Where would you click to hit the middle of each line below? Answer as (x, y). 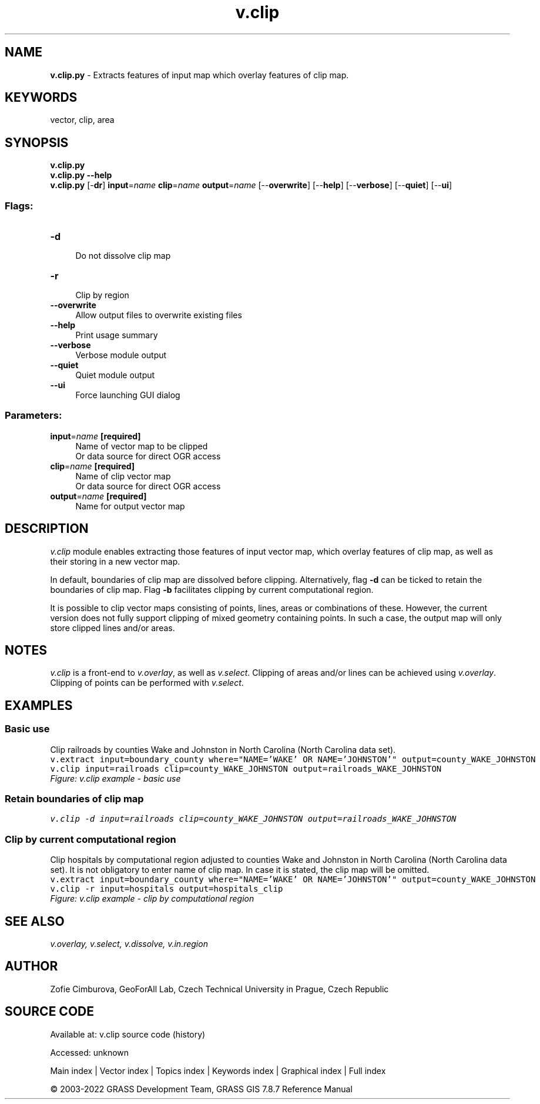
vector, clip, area (82, 120)
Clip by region (102, 295)
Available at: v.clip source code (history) (128, 1034)
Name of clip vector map (123, 476)
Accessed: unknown (90, 1052)
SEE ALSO (35, 921)
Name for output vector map (130, 506)
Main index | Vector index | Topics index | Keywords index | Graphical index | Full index (218, 1070)
